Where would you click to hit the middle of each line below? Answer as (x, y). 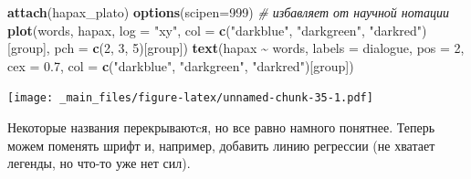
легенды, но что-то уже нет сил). (99, 163)
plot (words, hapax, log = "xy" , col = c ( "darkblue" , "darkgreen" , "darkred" (215, 30)
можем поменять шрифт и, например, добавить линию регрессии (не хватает (221, 145)
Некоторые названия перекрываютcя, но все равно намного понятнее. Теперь (221, 127)
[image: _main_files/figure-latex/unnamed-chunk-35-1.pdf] (190, 98)
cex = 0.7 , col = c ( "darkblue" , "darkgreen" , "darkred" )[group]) (181, 65)
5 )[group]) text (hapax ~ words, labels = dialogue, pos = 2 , (298, 48)
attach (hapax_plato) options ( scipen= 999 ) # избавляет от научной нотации (229, 12)
